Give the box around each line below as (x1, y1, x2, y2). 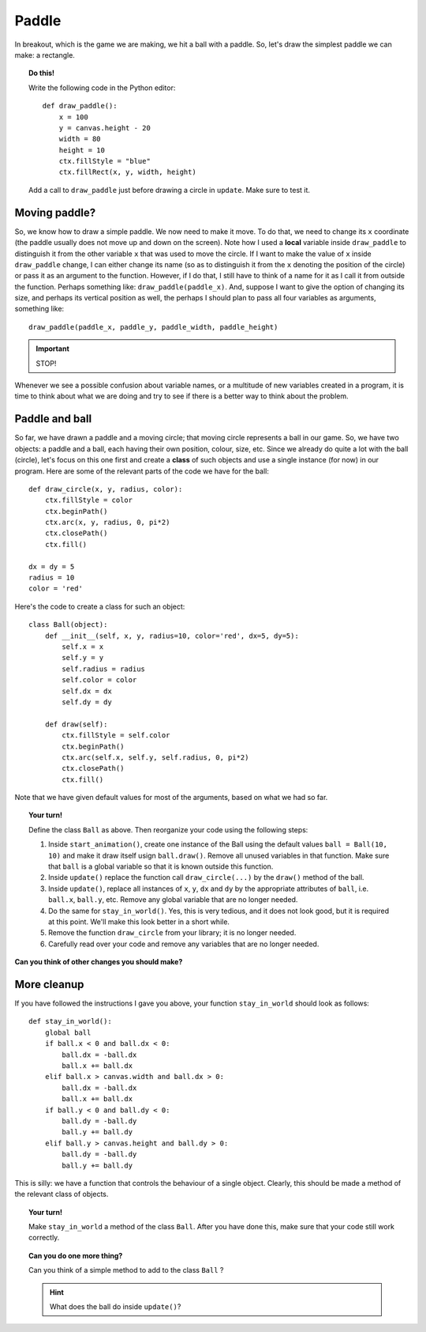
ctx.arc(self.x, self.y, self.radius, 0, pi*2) (62, 753, 249, 762)
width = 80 (58, 134, 102, 144)
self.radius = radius (62, 664, 146, 674)
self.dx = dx (62, 686, 112, 696)
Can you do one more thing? (28, 1251, 123, 1260)
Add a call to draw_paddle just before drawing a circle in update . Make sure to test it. (28, 185, 311, 194)
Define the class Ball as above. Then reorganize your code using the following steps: (28, 824, 308, 834)
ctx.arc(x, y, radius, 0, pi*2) (44, 518, 170, 527)
